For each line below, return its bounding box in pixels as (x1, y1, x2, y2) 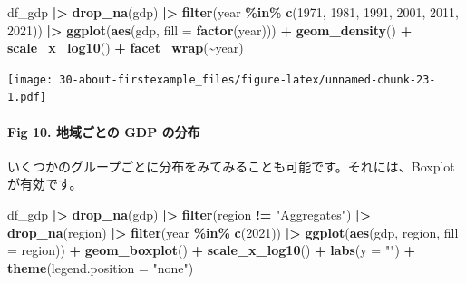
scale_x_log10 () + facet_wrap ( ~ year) (7, 38, 244, 57)
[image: (7, 73, 53, 86)
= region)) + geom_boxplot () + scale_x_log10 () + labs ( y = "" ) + (7, 240, 416, 260)
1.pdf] (7, 91, 46, 104)
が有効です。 (7, 174, 83, 193)
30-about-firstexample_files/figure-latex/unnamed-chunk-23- (59, 73, 436, 86)
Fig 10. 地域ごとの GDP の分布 (7, 122, 200, 141)
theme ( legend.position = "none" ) (7, 258, 194, 277)
